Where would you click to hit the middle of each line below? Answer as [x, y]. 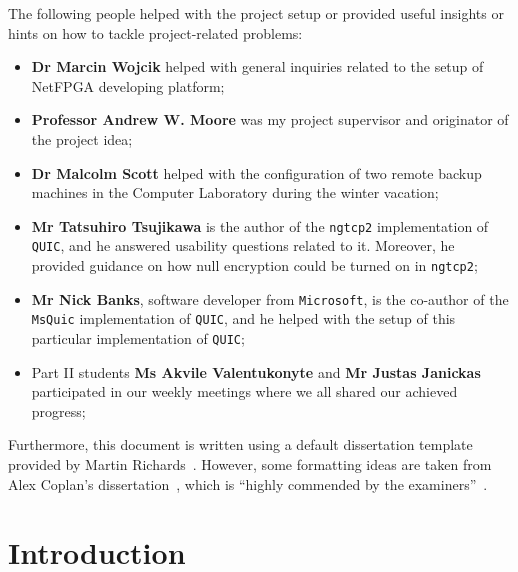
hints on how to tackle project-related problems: [155, 32]
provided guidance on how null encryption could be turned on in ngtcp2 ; [254, 265]
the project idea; [82, 138]
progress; [58, 410]
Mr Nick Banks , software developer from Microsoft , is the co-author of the [270, 298]
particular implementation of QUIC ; [138, 338]
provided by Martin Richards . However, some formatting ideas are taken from [250, 464]
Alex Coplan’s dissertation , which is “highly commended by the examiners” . [248, 483]
